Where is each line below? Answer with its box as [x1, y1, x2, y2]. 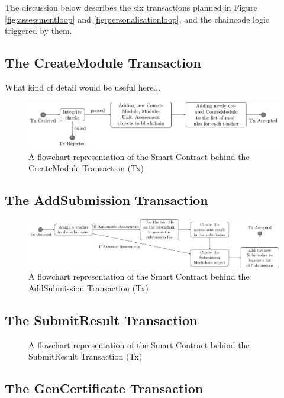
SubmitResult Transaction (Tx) [28, 350, 143, 362]
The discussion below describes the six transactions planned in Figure [5, 1, 257, 13]
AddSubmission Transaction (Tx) [28, 281, 149, 294]
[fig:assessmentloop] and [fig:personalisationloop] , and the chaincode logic [5, 12, 270, 25]
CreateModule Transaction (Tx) [28, 162, 144, 174]
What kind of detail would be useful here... [5, 81, 161, 93]
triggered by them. [5, 24, 72, 37]
